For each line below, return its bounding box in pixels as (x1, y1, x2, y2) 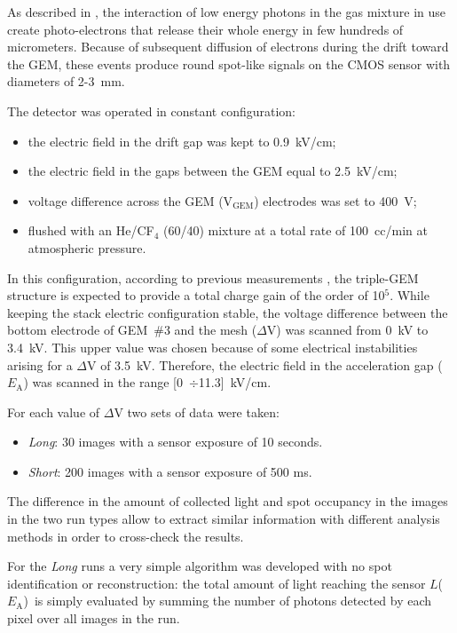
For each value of (7, 402, 100, 421)
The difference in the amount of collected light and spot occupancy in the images (7, 492, 448, 510)
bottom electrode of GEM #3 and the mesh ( (7, 320, 257, 339)
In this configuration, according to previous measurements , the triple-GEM (7, 268, 419, 287)
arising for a (7, 355, 73, 374)
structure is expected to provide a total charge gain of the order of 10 (7, 286, 385, 305)
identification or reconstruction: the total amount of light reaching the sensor (7, 574, 426, 592)
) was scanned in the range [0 (23, 373, 183, 392)
